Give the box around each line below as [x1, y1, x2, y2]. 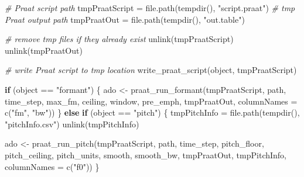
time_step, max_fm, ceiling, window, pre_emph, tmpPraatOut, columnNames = [5, 95, 298, 107]
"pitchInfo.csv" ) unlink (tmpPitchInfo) [5, 117, 139, 130]
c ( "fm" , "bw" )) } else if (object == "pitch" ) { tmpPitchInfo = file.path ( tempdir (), [5, 106, 300, 119]
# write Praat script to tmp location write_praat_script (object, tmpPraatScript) [5, 64, 297, 76]
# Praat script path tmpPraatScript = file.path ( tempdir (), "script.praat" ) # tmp [5, 2, 295, 13]
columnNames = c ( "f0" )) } [5, 160, 100, 172]
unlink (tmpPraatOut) [5, 44, 83, 56]
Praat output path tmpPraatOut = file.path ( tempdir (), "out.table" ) [5, 13, 245, 25]
